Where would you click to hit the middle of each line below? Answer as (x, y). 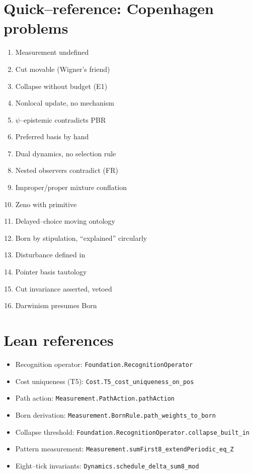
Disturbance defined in (50, 255)
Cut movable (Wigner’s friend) (63, 69)
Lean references (59, 340)
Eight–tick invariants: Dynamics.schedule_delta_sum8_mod (107, 465)
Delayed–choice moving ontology (65, 221)
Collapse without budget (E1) (61, 86)
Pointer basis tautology (51, 272)
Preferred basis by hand (52, 136)
